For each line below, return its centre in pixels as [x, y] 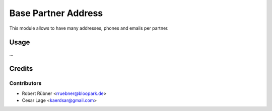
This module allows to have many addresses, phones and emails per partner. [89, 28]
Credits [21, 69]
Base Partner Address [56, 13]
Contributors [25, 83]
